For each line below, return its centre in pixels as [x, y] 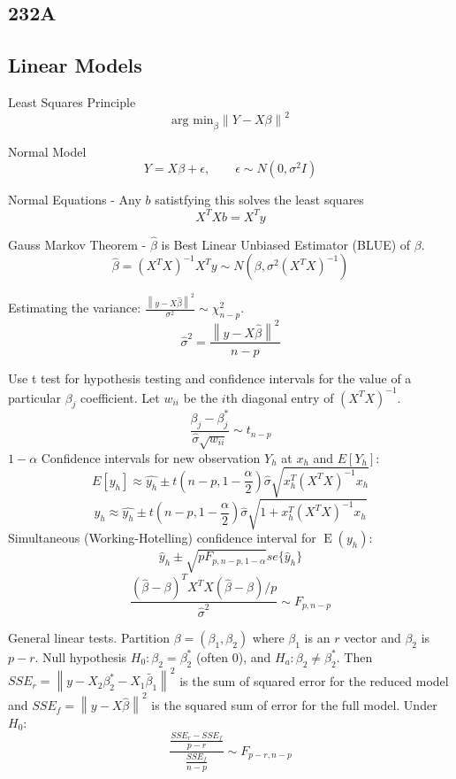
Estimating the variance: [75, 308]
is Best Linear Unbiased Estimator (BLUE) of [286, 244]
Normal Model [47, 151]
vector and [372, 637]
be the [201, 397]
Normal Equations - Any [75, 200]
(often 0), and [233, 656]
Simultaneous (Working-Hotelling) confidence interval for [162, 538]
